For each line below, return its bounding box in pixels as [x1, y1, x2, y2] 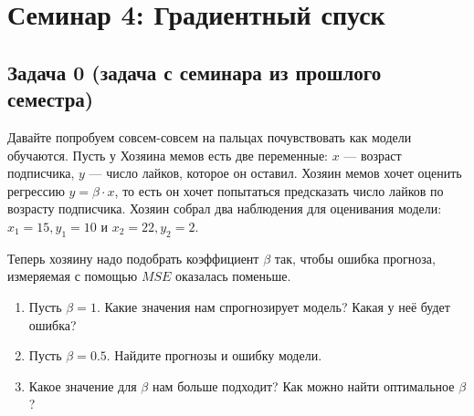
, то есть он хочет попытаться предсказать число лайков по [114, 181, 444, 200]
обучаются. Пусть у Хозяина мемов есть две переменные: [7, 145, 328, 164]
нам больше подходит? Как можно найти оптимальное [152, 376, 455, 395]
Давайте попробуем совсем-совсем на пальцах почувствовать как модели [7, 127, 412, 146]
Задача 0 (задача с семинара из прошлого [7, 57, 382, 86]
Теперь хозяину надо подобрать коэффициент [7, 248, 259, 267]
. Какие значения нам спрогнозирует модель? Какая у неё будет [96, 296, 450, 316]
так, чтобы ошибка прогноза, [274, 248, 436, 267]
